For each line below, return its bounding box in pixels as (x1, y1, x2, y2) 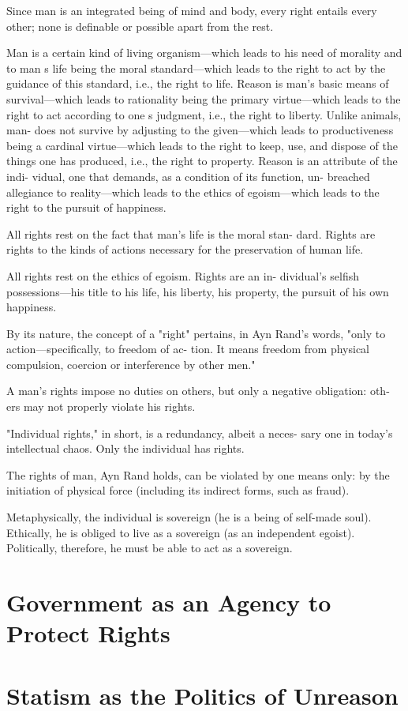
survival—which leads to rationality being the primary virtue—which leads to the (6, 90, 401, 107)
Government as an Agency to (6, 586, 331, 618)
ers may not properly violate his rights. (6, 398, 196, 415)
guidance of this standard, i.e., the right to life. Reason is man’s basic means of (6, 75, 389, 92)
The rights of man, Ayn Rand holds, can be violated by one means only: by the (6, 466, 390, 483)
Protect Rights (6, 617, 170, 649)
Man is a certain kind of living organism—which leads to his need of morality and (6, 44, 402, 61)
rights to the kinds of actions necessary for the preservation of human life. (6, 241, 364, 258)
